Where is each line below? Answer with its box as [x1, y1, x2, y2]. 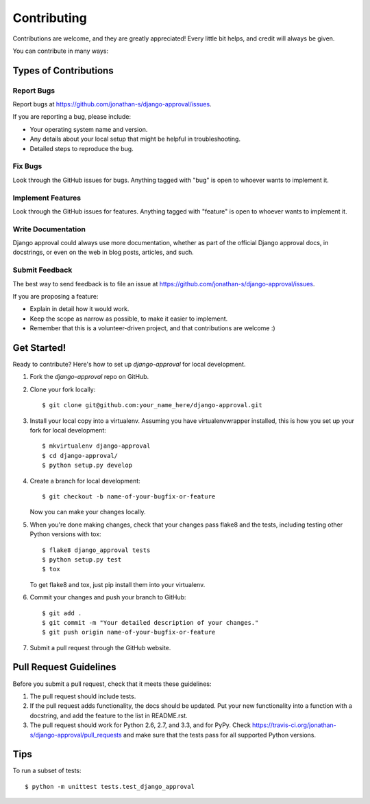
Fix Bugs [12, 161, 42, 171]
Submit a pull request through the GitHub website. [29, 643, 171, 652]
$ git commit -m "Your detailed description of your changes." [42, 619, 259, 626]
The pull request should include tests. [29, 692, 136, 700]
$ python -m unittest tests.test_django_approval [25, 783, 195, 790]
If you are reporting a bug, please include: [12, 113, 132, 121]
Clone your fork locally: [29, 385, 96, 393]
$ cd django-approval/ [42, 452, 119, 459]
